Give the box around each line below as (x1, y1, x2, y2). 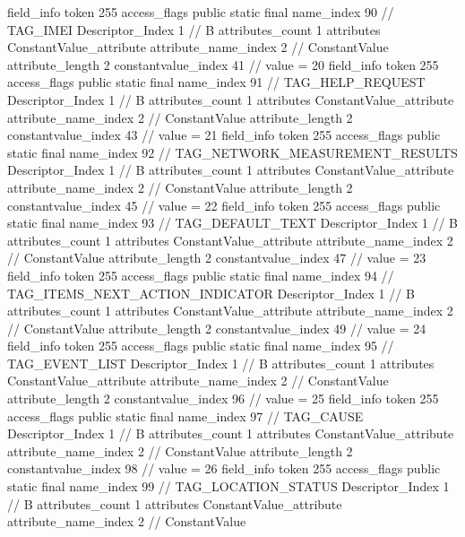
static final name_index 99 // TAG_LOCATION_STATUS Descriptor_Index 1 (7, 477, 450, 496)
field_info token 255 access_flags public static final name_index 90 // (7, 3, 394, 21)
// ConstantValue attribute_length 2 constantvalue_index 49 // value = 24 (7, 318, 426, 337)
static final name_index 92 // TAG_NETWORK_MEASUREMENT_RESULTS (7, 143, 458, 161)
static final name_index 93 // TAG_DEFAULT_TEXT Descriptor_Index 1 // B (7, 213, 458, 232)
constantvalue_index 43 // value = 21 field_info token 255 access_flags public (7, 126, 441, 144)
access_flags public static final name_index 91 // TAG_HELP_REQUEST (7, 73, 426, 91)
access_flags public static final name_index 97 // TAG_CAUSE (7, 406, 364, 425)
